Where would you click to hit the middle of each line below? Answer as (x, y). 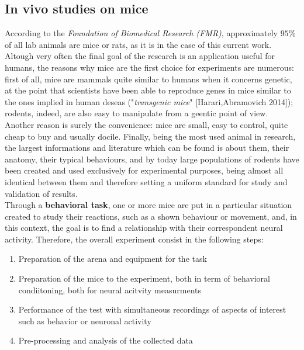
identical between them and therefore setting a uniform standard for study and (146, 181)
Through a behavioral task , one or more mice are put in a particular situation (148, 205)
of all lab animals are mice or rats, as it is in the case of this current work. (138, 44)
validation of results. (41, 193)
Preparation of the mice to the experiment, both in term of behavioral (144, 278)
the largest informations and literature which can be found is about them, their (147, 148)
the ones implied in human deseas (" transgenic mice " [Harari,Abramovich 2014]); (149, 101)
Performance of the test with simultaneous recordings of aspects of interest (152, 309)
